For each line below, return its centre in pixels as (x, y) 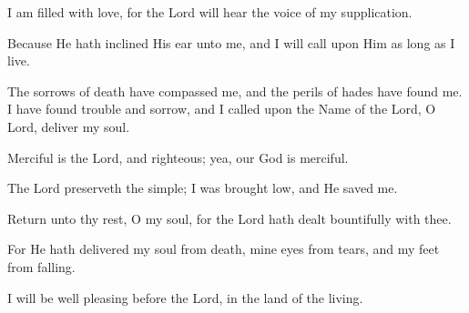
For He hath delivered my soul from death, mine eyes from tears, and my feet (224, 249)
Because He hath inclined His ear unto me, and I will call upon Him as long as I (231, 42)
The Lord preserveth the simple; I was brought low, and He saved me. (203, 188)
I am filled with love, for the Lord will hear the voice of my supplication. (210, 12)
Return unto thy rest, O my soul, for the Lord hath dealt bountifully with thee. (229, 218)
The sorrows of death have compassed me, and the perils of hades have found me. (235, 91)
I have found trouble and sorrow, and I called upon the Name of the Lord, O (222, 109)
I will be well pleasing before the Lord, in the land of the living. (185, 297)
